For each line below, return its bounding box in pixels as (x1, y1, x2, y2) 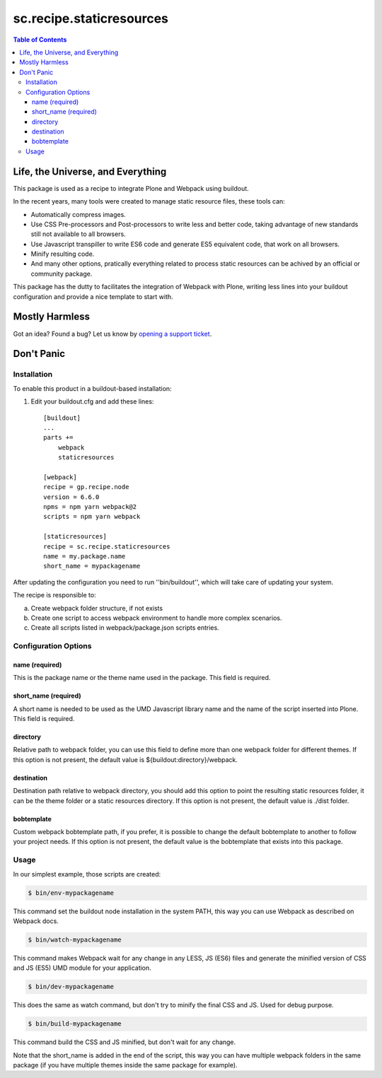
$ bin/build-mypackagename (28, 1020, 122, 1028)
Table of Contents (13, 35, 67, 44)
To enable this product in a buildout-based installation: (13, 384, 173, 392)
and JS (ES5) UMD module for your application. (13, 963, 151, 972)
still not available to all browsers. (30, 230, 127, 238)
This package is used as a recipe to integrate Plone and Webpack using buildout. (13, 184, 249, 192)
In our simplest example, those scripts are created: (13, 869, 161, 878)
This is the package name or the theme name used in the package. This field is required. (13, 674, 271, 682)
